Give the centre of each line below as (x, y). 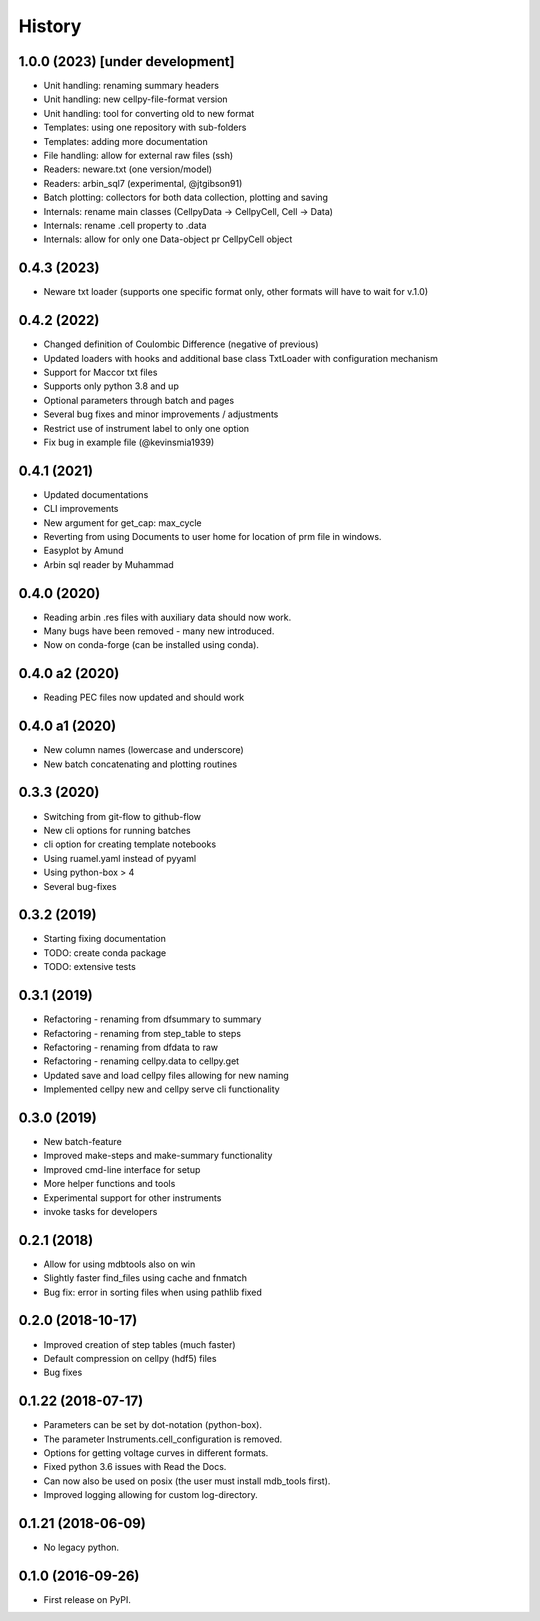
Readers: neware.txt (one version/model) (128, 169)
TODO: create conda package (105, 952)
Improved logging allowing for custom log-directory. (151, 1495)
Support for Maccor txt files (100, 372)
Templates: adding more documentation (126, 141)
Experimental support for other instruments (132, 1197)
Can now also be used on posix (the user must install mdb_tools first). (187, 1481)
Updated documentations (96, 494)
